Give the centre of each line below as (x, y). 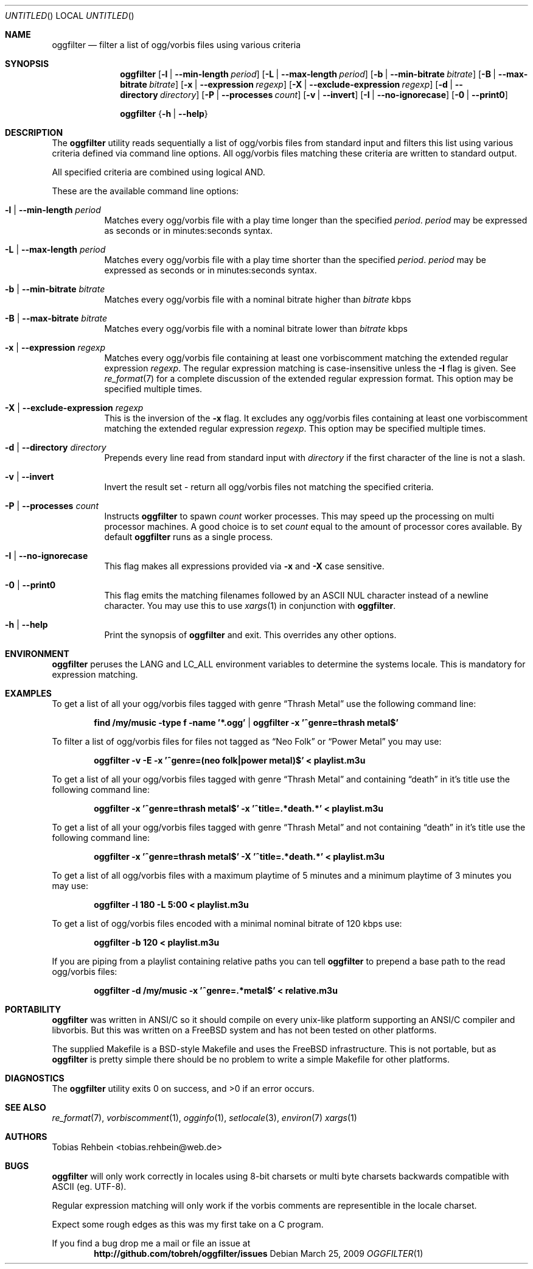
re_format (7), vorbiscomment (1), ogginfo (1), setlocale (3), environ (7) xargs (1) (204, 1118)
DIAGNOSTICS (35, 1078)
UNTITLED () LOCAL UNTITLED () (70, 16)
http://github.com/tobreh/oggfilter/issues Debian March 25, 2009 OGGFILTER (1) (259, 1253)
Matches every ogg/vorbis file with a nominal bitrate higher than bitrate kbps (258, 299)
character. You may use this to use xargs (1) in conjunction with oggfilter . (250, 606)
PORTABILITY (33, 1009)
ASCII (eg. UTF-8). (89, 1186)
